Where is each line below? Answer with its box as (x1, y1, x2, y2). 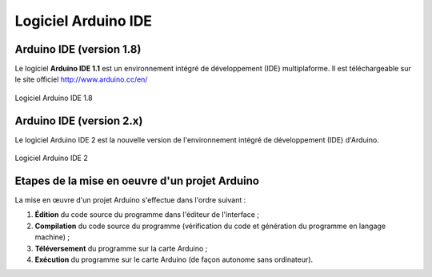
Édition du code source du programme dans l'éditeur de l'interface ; (34, 210, 260, 219)
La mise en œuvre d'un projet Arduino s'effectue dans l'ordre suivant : (14, 195, 246, 205)
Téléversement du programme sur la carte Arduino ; (34, 243, 208, 253)
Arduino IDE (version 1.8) (14, 42, 142, 56)
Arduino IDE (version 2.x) (14, 114, 143, 127)
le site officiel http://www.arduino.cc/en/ (14, 74, 148, 84)
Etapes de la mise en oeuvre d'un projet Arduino (14, 174, 260, 187)
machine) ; (34, 232, 70, 242)
